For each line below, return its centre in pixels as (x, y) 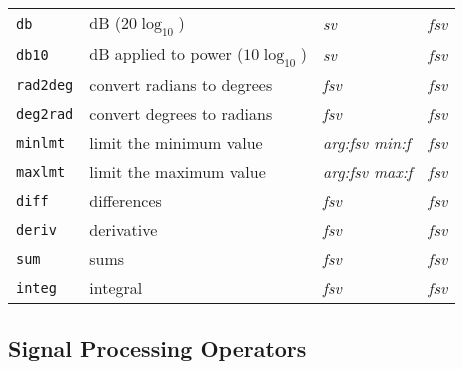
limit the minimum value (176, 143)
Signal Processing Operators (157, 347)
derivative (123, 230)
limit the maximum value (177, 172)
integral (116, 288)
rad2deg (45, 84)
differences (125, 201)
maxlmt (41, 171)
